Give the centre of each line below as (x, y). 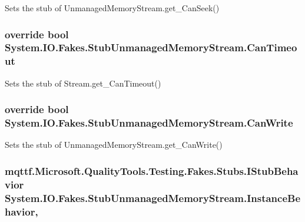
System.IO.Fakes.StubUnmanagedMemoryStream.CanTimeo (151, 47)
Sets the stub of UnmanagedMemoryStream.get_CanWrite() (114, 145)
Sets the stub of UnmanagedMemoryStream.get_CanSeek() (112, 8)
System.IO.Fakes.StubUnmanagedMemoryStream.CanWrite (149, 123)
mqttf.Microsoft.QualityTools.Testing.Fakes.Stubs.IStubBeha (152, 170)
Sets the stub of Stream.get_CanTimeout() (83, 83)
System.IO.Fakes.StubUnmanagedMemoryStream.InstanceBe (153, 198)
